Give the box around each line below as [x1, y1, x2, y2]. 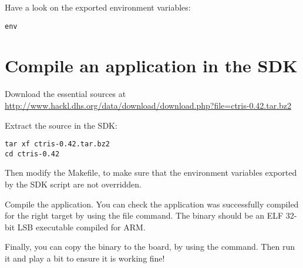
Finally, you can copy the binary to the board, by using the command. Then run [5, 240, 295, 253]
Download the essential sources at [5, 88, 126, 100]
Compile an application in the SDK [5, 53, 298, 78]
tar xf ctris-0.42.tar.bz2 [5, 140, 110, 149]
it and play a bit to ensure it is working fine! [5, 252, 165, 264]
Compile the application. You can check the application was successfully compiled [5, 197, 299, 210]
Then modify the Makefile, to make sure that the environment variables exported [5, 166, 297, 179]
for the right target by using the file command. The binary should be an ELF [5, 209, 284, 222]
